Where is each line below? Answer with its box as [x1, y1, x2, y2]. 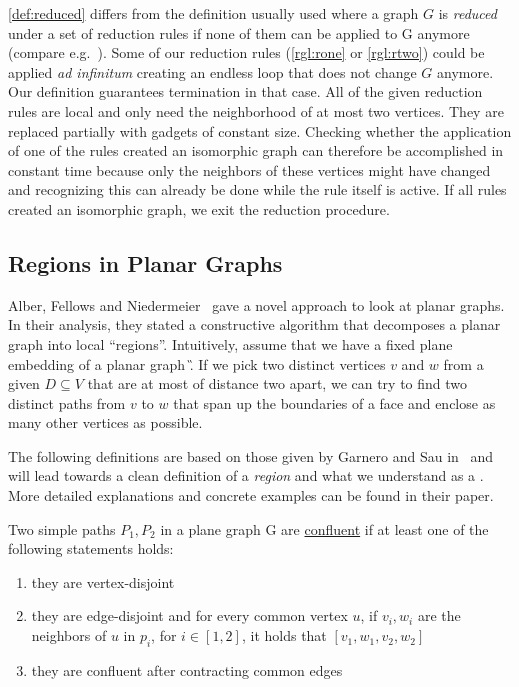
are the [417, 605, 461, 626]
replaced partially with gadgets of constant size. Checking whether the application [8, 120, 512, 141]
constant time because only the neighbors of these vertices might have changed [8, 159, 491, 180]
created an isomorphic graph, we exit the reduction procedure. [8, 198, 390, 219]
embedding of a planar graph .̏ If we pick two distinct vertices [8, 353, 386, 374]
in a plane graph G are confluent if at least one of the [160, 518, 489, 539]
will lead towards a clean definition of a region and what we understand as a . [8, 465, 484, 486]
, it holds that [241, 625, 327, 646]
